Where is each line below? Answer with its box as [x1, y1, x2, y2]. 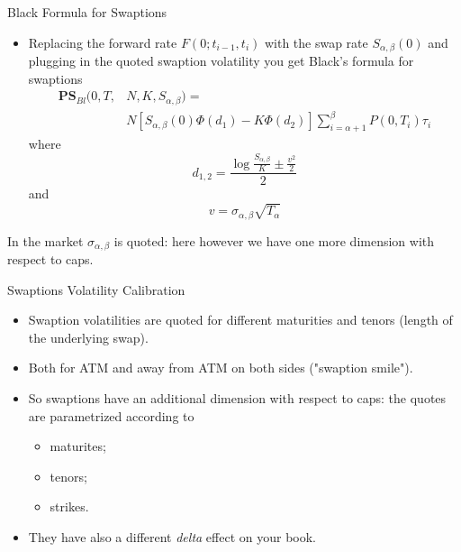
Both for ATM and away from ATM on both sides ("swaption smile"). [28, 358, 413, 377]
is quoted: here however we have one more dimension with [113, 231, 435, 250]
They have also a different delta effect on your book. [28, 528, 317, 547]
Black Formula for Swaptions [7, 3, 167, 21]
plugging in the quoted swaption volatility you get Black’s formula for [28, 51, 414, 70]
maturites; [50, 437, 106, 455]
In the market [7, 231, 84, 250]
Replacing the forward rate [28, 32, 177, 51]
